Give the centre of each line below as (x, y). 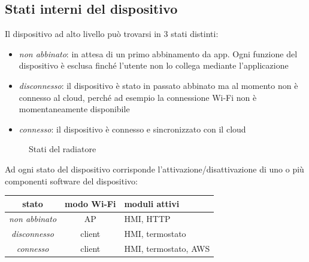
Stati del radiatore (63, 149)
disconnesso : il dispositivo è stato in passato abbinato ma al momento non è (158, 85)
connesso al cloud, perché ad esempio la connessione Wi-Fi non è (138, 97)
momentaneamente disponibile (74, 109)
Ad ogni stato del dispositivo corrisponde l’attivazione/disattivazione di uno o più (154, 169)
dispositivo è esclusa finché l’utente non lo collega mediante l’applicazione (154, 65)
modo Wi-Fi (90, 203)
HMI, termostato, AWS (167, 249)
